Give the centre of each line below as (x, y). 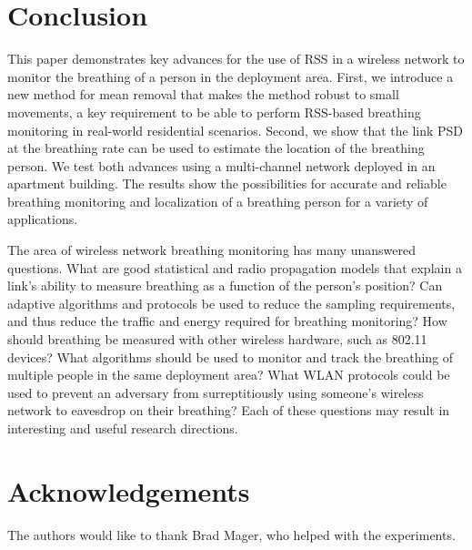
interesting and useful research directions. (123, 428)
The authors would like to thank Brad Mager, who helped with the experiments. (231, 534)
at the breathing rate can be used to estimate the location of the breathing (216, 148)
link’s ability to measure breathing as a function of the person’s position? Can (225, 285)
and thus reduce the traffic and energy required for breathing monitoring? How (227, 321)
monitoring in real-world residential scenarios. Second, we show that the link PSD (236, 130)
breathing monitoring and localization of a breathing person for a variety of (218, 201)
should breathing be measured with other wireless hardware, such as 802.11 (217, 339)
